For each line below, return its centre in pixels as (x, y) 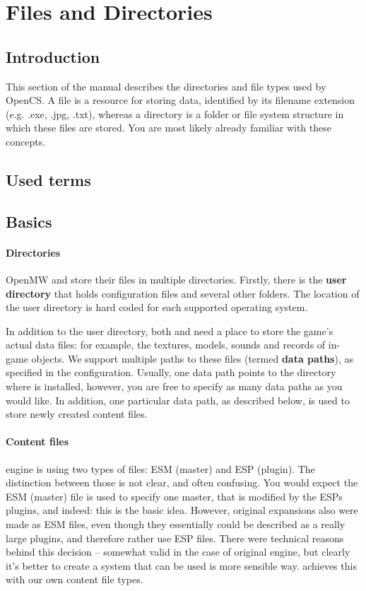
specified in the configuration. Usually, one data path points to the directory (171, 372)
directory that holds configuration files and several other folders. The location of (183, 293)
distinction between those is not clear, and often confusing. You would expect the (182, 482)
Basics (29, 221)
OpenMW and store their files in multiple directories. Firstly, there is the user (176, 279)
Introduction (53, 56)
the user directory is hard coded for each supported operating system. (157, 307)
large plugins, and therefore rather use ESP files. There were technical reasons (175, 538)
